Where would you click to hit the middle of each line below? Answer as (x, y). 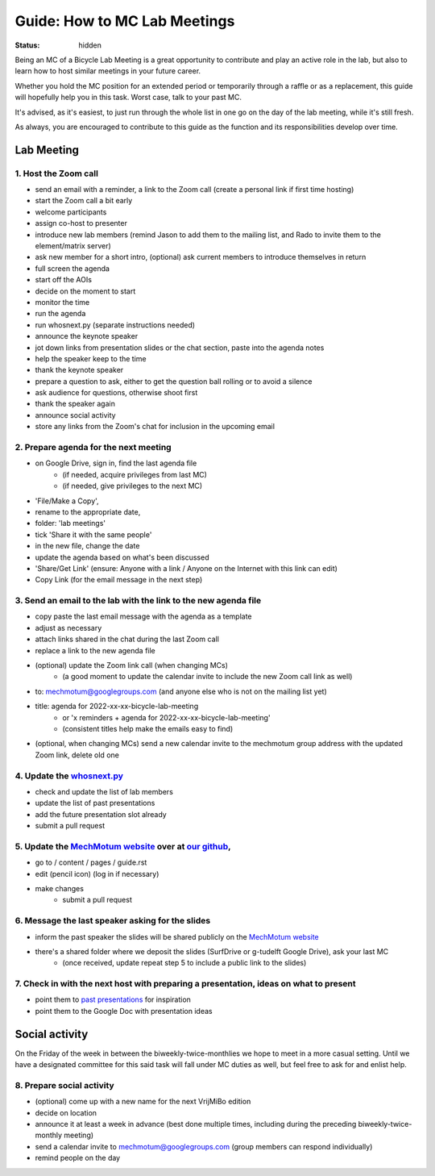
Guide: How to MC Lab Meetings (125, 21)
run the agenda (60, 314)
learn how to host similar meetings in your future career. (108, 71)
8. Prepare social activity (64, 1085)
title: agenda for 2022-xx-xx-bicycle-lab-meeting (117, 707)
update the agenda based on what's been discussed (122, 557)
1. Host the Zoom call (56, 173)
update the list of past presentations (95, 803)
